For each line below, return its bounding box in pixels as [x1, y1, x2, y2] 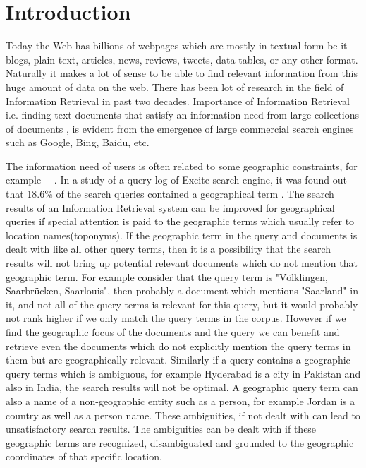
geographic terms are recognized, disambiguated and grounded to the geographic [6, 435, 354, 450]
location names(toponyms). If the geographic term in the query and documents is [6, 227, 358, 242]
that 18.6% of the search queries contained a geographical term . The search [6, 186, 334, 201]
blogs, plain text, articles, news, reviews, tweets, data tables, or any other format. [6, 52, 358, 66]
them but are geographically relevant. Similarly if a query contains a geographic [6, 352, 350, 367]
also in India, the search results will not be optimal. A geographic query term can [6, 380, 358, 395]
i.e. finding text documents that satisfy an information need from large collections [6, 107, 359, 122]
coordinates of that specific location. [6, 449, 162, 464]
